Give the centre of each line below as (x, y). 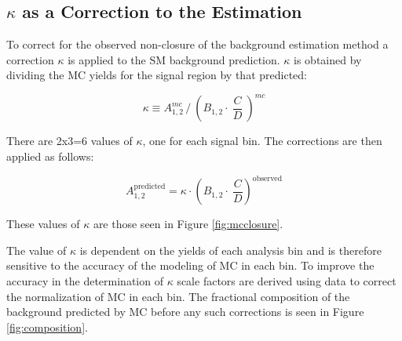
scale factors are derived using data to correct (287, 280)
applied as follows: (50, 156)
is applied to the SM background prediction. (174, 59)
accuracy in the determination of (85, 280)
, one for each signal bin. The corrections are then (262, 141)
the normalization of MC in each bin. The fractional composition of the (178, 296)
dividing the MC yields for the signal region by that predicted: (157, 75)
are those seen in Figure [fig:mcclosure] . (188, 224)
